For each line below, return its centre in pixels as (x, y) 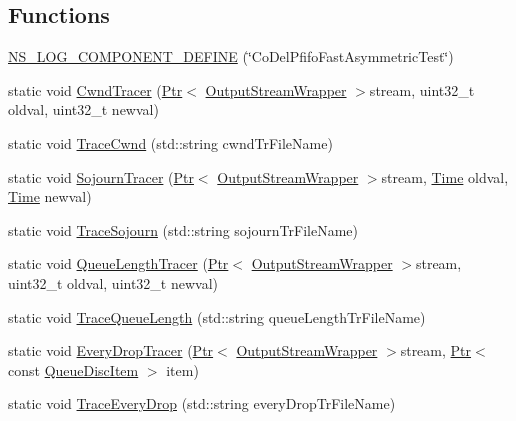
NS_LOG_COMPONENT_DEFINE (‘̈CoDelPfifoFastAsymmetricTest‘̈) (231, 56)
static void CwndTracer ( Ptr (95, 89)
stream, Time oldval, (445, 176)
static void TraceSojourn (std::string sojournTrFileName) (183, 229)
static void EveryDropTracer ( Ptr (111, 350)
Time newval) (50, 196)
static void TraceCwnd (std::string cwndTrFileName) (170, 142)
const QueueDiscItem (73, 369)
